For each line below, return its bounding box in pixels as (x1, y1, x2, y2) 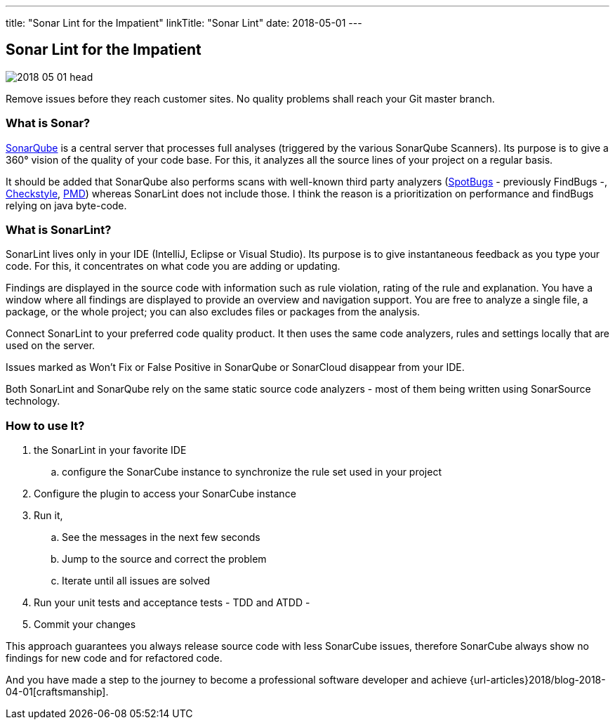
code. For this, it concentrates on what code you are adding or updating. (6, 260, 340, 273)
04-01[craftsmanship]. (6, 686, 109, 698)
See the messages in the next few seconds (62, 531, 260, 544)
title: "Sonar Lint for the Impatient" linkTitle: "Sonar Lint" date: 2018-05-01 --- (6, 17, 362, 29)
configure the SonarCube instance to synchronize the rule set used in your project (62, 466, 442, 478)
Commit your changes (34, 618, 136, 631)
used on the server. (6, 339, 95, 352)
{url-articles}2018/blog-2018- (470, 674, 606, 686)
